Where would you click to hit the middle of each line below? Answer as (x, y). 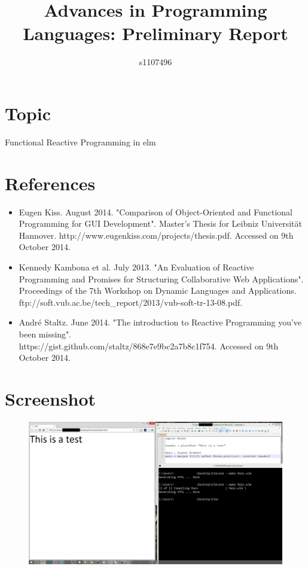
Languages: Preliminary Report (155, 33)
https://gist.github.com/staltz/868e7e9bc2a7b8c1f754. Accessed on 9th (149, 346)
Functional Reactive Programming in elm (80, 142)
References (50, 183)
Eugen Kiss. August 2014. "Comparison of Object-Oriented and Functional (155, 212)
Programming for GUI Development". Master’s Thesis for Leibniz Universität (160, 223)
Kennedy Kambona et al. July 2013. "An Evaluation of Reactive (136, 267)
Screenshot (51, 398)
